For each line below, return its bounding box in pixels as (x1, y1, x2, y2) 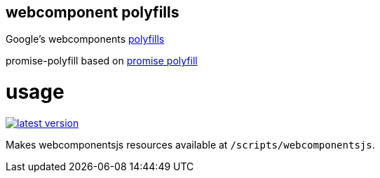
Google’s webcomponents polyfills (6, 33, 165, 46)
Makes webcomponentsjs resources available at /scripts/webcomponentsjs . (6, 138, 375, 151)
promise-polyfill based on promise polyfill (6, 55, 198, 67)
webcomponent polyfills (6, 4, 179, 21)
